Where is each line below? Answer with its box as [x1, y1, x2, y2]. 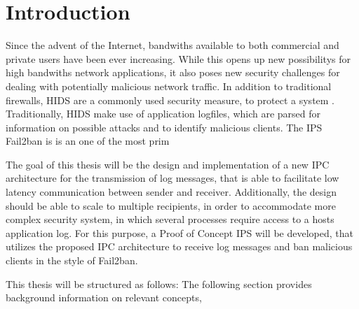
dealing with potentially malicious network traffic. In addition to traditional [6, 78, 332, 93]
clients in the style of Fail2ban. [6, 253, 138, 268]
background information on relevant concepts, [6, 290, 202, 305]
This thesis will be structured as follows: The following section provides [6, 276, 312, 291]
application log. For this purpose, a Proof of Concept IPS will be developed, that [6, 225, 353, 240]
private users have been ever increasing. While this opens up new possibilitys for [6, 51, 351, 66]
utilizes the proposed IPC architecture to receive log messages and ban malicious [6, 239, 353, 254]
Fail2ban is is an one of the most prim [6, 134, 170, 148]
